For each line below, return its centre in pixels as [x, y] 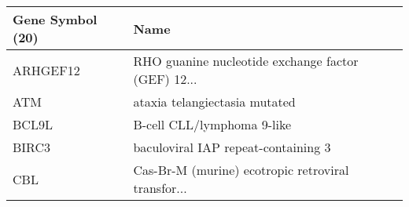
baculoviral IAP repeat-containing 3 [232, 147]
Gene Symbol [55, 19]
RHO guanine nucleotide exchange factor [246, 61]
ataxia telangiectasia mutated [214, 102]
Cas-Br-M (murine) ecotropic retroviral [241, 170]
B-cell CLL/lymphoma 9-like [212, 124]
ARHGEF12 [46, 70]
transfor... [160, 188]
